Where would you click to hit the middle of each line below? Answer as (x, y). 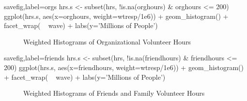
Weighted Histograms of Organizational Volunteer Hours (107, 41)
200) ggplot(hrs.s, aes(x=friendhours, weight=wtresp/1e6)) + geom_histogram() (124, 67)
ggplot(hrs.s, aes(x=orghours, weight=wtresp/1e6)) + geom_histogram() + (116, 16)
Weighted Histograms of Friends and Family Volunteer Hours (114, 93)
